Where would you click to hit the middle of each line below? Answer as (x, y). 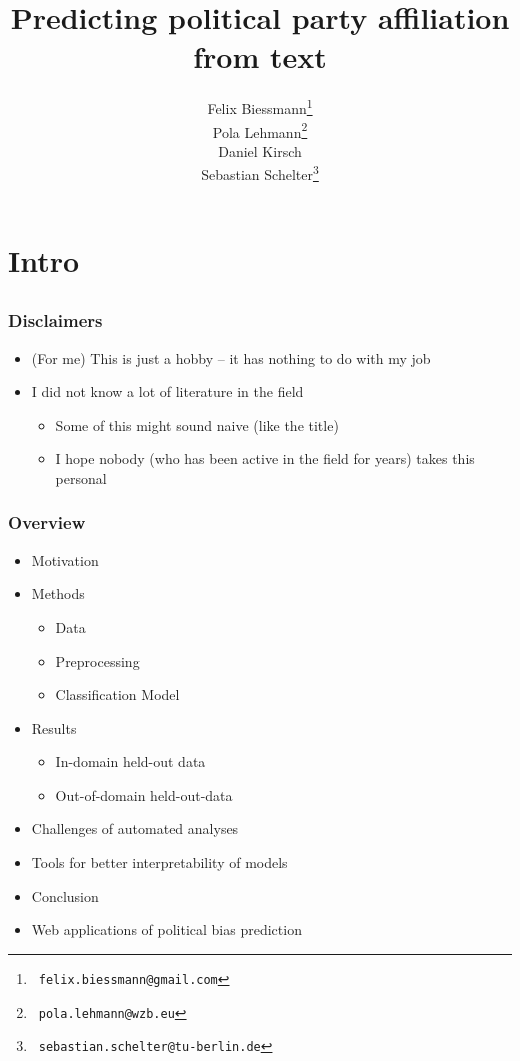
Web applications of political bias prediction (166, 929)
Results (54, 727)
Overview (47, 522)
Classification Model (117, 694)
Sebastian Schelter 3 (260, 173)
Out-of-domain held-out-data (144, 794)
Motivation (65, 559)
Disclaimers (55, 320)
